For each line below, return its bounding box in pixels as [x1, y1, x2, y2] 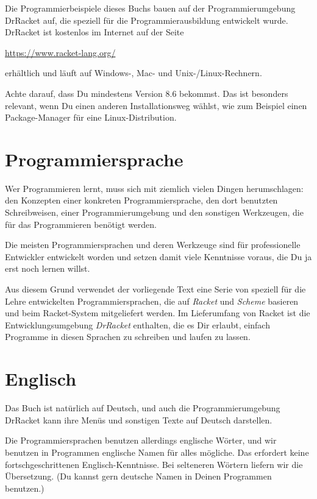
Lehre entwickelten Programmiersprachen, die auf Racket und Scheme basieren [5, 294, 299, 307]
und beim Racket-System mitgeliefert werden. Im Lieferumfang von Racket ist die [5, 306, 310, 319]
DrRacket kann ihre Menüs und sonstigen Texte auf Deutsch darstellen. [5, 413, 272, 426]
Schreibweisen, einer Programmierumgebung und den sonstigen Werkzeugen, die [5, 206, 304, 219]
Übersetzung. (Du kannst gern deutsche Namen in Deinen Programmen [5, 470, 272, 483]
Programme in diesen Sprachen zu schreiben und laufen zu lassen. [5, 330, 251, 343]
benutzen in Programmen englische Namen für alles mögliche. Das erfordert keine [5, 445, 309, 458]
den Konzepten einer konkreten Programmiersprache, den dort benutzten [5, 194, 278, 207]
